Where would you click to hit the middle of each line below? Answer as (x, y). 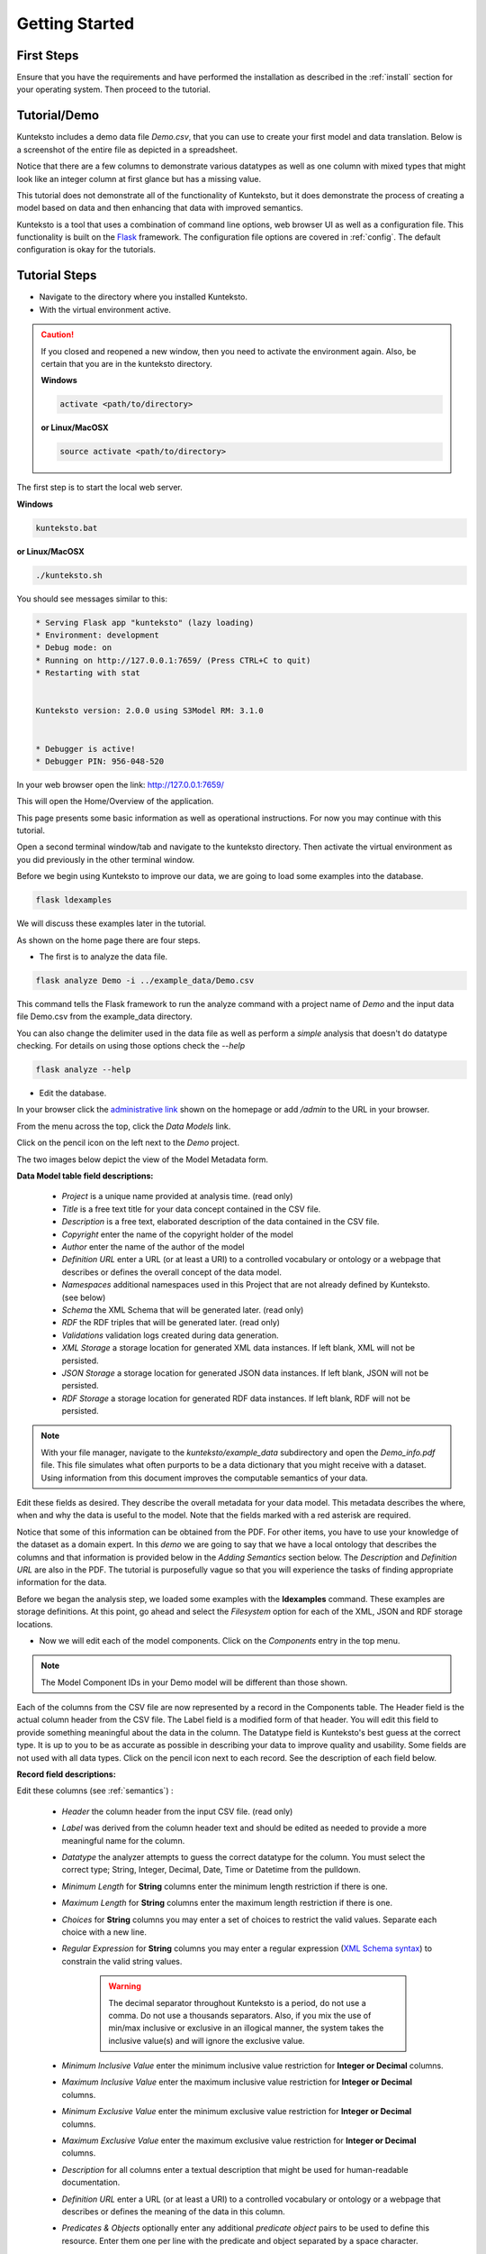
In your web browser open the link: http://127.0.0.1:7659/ (121, 784)
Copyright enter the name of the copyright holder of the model (178, 1234)
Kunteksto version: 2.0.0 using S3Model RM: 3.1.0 (150, 711)
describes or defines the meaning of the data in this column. (173, 2211)
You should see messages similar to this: (92, 599)
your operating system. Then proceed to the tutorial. (114, 89)
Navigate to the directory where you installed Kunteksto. (143, 297)
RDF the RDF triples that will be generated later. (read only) (171, 1323)
